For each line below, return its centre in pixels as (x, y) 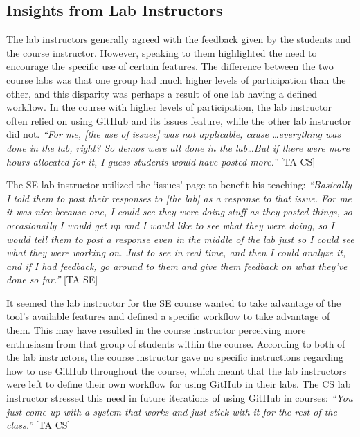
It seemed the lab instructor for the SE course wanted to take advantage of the (174, 302)
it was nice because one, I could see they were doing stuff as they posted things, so (179, 212)
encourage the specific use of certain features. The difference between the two (170, 66)
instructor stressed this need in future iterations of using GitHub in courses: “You (180, 398)
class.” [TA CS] (38, 425)
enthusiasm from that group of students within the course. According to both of (176, 343)
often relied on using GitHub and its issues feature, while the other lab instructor (179, 120)
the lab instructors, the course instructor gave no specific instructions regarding (175, 357)
